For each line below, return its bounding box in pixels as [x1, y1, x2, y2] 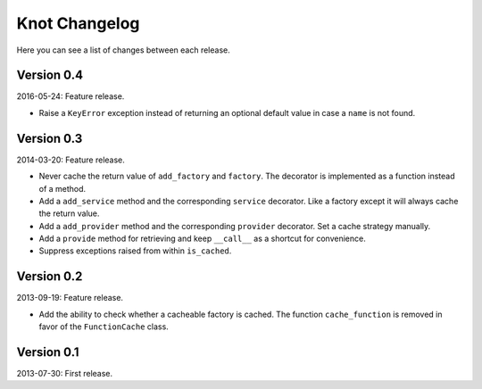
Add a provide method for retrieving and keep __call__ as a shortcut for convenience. [38, 233, 366, 244]
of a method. [38, 183, 87, 194]
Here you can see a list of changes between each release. [16, 45, 231, 55]
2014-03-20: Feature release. [16, 154, 125, 165]
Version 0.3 [16, 130, 83, 146]
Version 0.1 [16, 344, 79, 360]
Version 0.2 [16, 269, 83, 285]
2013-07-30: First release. [16, 368, 113, 379]
